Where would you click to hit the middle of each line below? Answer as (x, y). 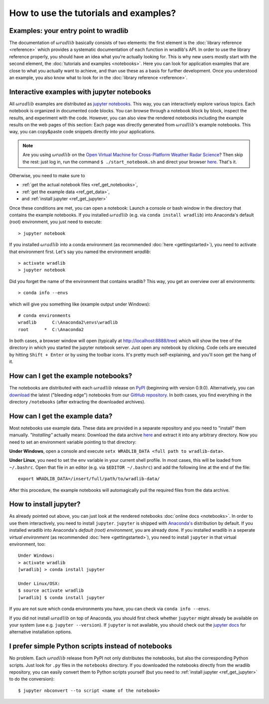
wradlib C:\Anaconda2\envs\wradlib (68, 323)
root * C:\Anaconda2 (51, 329)
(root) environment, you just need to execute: (56, 222)
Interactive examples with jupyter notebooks (80, 92)
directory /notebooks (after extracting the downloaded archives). (77, 401)
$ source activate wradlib (51, 591)
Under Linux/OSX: (39, 583)
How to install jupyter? (45, 504)
